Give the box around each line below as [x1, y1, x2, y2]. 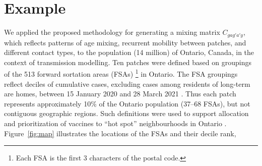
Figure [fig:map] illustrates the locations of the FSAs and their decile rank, [4, 128, 236, 138]
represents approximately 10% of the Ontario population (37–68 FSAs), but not [4, 98, 250, 108]
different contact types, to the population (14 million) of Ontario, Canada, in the [4, 47, 254, 58]
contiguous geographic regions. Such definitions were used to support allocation [4, 108, 249, 119]
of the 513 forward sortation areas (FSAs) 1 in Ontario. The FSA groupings [4, 67, 238, 79]
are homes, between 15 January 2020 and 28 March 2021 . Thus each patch [4, 88, 236, 99]
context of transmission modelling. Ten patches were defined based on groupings [4, 57, 251, 67]
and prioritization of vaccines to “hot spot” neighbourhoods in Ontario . [4, 118, 227, 128]
